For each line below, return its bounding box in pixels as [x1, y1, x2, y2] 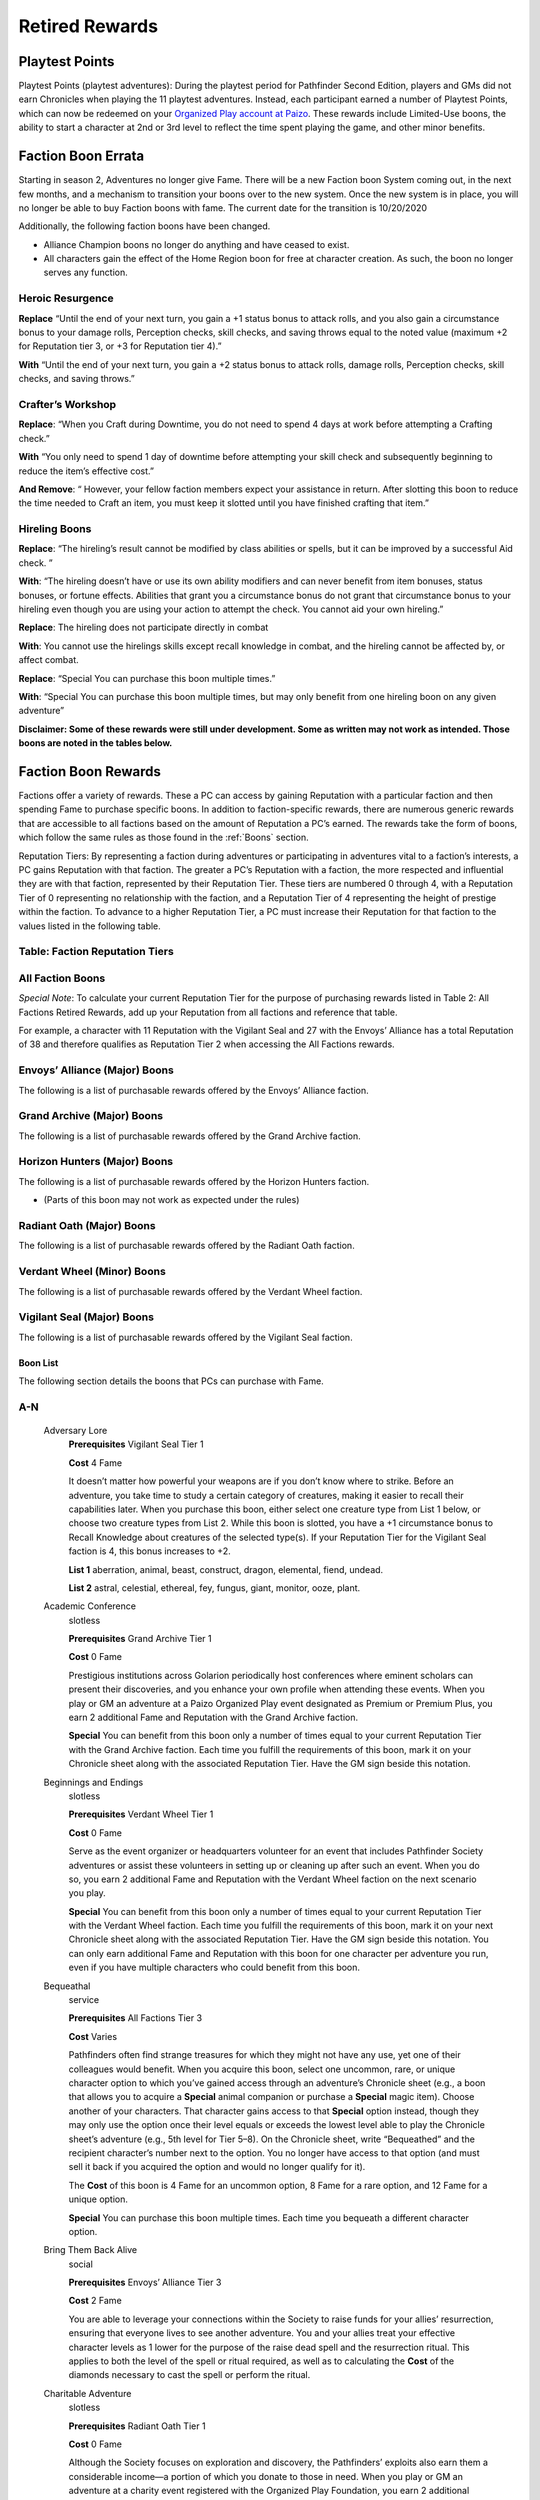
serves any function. [43, 266, 129, 279]
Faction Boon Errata [18, 148, 145, 165]
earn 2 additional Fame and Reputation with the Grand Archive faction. [68, 1711, 359, 1724]
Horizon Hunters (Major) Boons [18, 1155, 174, 1169]
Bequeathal [43, 1980, 91, 1992]
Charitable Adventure [43, 2387, 132, 2399]
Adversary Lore [43, 1424, 108, 1436]
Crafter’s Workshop [18, 397, 117, 411]
